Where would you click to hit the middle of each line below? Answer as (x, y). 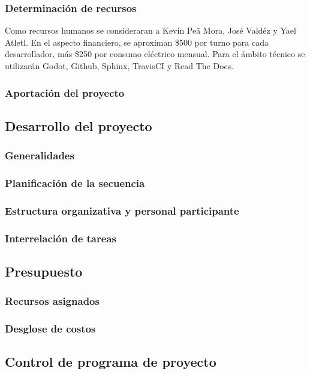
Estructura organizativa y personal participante (122, 210)
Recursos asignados (52, 301)
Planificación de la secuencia (75, 182)
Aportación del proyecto (65, 92)
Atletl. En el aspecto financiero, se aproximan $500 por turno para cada (137, 42)
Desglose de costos (50, 329)
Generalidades (40, 155)
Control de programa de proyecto (111, 362)
